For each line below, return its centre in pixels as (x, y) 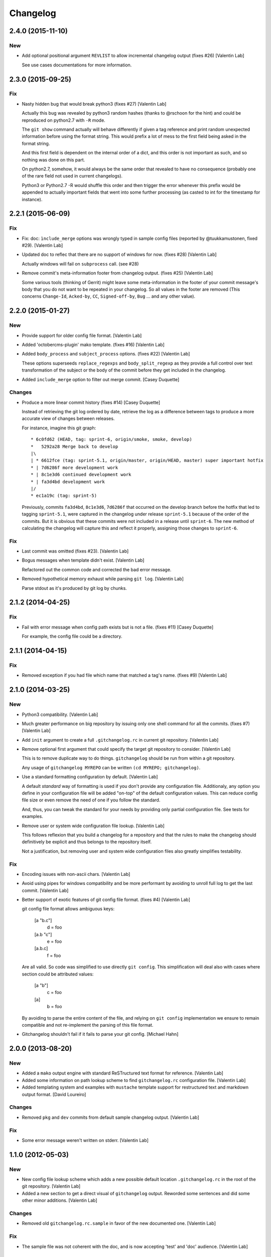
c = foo (54, 993)
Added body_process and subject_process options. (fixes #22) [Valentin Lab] (106, 354)
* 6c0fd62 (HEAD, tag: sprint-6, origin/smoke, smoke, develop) (112, 439)
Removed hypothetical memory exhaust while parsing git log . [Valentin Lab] (103, 579)
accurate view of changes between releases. (68, 419)
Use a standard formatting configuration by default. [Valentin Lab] (90, 777)
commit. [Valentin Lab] (45, 890)
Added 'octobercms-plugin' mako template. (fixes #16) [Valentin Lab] (93, 344)
